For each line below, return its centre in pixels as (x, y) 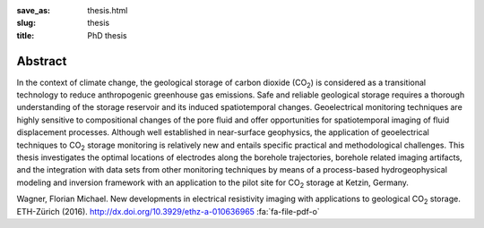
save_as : (34, 10)
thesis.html (108, 10)
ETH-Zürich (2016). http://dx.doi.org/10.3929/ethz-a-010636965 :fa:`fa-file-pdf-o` (168, 211)
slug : (26, 23)
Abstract (42, 61)
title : (26, 35)
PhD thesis (107, 35)
